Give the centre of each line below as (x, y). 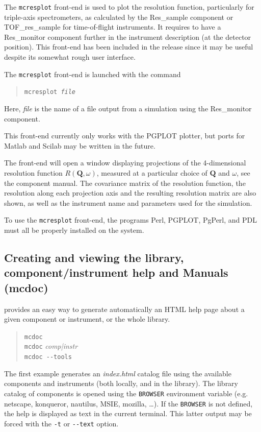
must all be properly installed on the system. (74, 230)
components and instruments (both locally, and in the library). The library (121, 383)
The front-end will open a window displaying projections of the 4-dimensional (125, 163)
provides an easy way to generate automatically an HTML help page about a (124, 309)
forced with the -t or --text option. (61, 423)
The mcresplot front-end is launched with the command (93, 74)
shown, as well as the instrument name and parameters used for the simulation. (128, 202)
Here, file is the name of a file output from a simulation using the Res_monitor (128, 108)
